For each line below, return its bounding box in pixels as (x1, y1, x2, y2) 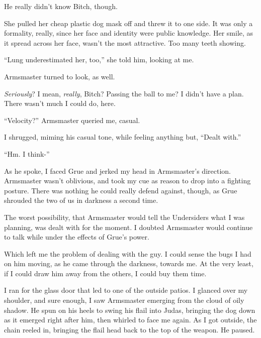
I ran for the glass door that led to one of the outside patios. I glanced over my (4, 285, 248, 295)
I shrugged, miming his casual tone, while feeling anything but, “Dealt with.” (4, 132, 241, 142)
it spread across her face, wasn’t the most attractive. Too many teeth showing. (4, 37, 246, 48)
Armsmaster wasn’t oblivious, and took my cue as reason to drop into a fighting (4, 175, 251, 186)
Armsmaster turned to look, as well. (4, 71, 115, 81)
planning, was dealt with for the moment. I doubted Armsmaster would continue (4, 221, 253, 232)
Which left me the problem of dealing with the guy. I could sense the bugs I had (4, 248, 251, 259)
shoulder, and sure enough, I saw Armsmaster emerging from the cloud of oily (4, 295, 244, 305)
